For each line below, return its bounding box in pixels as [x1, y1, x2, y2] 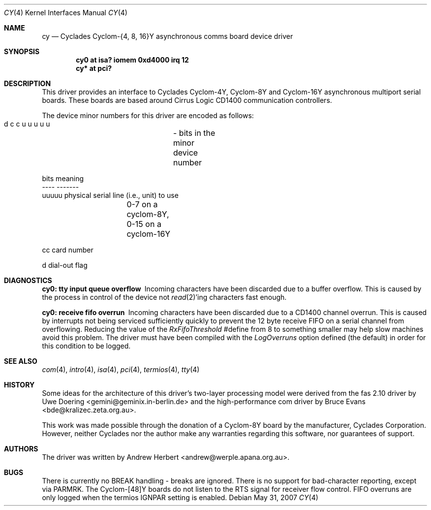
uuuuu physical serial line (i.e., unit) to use [42, 191, 179, 199]
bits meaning [42, 174, 84, 183]
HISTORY [4, 381, 35, 389]
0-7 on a [126, 199, 158, 209]
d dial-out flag [42, 261, 88, 269]
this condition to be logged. [42, 342, 131, 350]
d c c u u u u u [4, 120, 50, 128]
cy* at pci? [76, 64, 112, 72]
